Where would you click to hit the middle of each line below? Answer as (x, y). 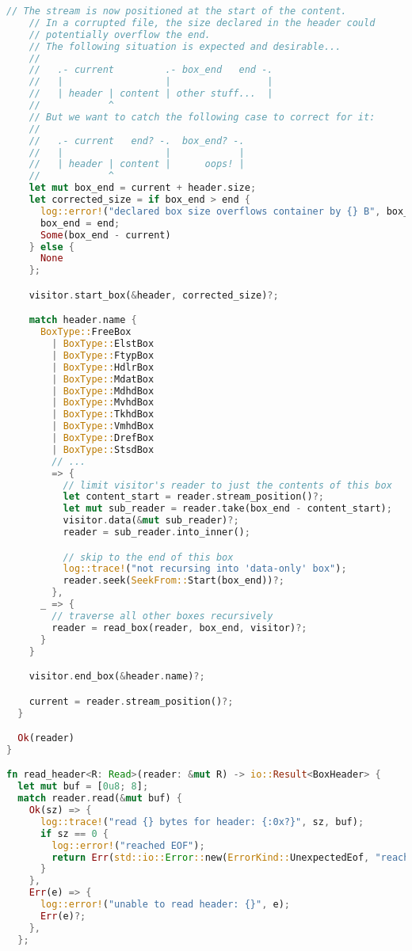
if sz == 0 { (74, 833)
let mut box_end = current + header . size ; (143, 188)
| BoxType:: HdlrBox (103, 367)
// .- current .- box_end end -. (151, 70)
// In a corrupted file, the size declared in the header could (202, 23)
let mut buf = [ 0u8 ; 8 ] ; (83, 787)
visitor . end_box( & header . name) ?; (117, 677)
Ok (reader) (46, 738)
